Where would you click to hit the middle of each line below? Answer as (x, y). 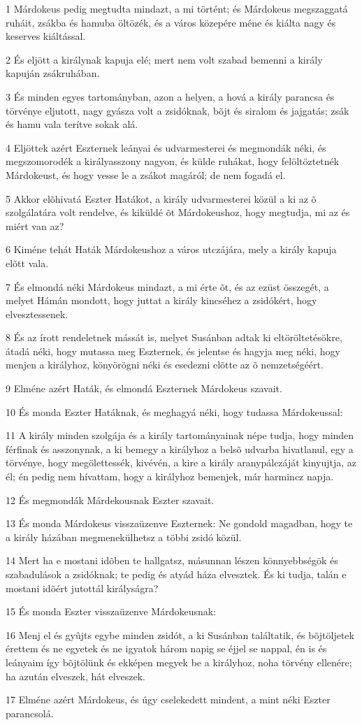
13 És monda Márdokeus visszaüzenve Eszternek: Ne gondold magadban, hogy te (179, 523)
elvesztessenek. (37, 314)
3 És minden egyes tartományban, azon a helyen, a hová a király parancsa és (170, 96)
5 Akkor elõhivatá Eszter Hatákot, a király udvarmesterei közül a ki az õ (161, 198)
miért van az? (35, 225)
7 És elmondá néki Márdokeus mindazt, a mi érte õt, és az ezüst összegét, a (167, 286)
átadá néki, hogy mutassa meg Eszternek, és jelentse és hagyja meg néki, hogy (173, 351)
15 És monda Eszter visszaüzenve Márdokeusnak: (111, 611)
